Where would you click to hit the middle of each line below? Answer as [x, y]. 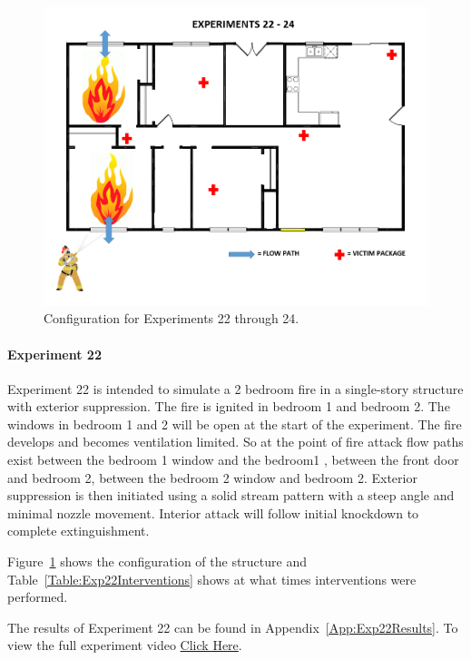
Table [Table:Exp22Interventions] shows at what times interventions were [212, 579]
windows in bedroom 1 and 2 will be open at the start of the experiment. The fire [235, 424]
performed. [38, 597]
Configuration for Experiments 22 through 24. [172, 318]
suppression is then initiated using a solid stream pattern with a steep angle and [231, 495]
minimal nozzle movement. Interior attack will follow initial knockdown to [213, 512]
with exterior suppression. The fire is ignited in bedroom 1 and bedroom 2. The [229, 406]
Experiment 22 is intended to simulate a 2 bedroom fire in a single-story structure [235, 388]
